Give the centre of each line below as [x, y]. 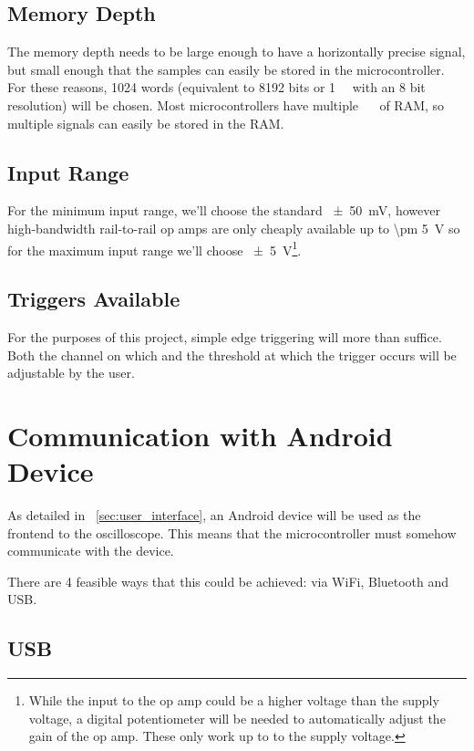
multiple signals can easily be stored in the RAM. [146, 123]
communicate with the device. [91, 551]
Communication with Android [200, 435]
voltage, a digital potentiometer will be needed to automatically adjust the [237, 718]
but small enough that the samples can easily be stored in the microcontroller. [226, 69]
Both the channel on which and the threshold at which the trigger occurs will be [232, 355]
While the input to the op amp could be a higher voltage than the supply [234, 700]
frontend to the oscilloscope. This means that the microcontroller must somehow [232, 532]
